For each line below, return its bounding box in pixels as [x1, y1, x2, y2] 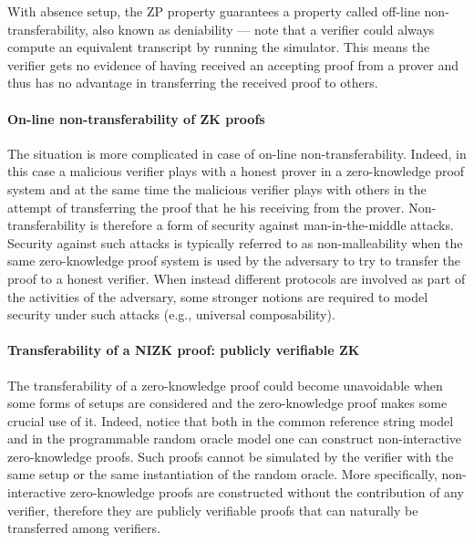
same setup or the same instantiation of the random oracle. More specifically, [7, 465, 438, 484]
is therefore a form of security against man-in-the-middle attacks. [89, 215, 454, 235]
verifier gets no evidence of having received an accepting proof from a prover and [7, 55, 459, 74]
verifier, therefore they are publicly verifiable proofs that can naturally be [7, 500, 418, 519]
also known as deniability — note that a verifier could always [92, 19, 435, 38]
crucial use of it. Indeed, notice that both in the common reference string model [7, 411, 454, 430]
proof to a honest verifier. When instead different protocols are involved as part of [7, 268, 466, 287]
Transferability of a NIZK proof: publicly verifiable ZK [7, 340, 360, 360]
